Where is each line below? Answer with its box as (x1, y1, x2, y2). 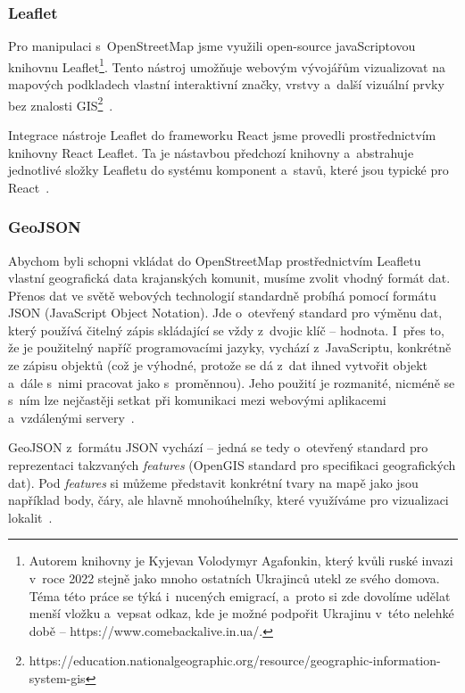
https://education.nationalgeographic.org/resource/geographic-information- (29, 651, 441, 670)
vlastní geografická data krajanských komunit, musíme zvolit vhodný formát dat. (8, 268, 451, 287)
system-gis (29, 668, 86, 687)
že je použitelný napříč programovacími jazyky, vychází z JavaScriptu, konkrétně (8, 338, 452, 357)
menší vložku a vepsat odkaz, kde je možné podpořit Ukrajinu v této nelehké (29, 604, 454, 623)
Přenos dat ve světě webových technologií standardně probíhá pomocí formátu (8, 285, 436, 304)
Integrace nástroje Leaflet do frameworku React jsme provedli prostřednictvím (8, 125, 436, 144)
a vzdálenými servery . (8, 408, 135, 426)
